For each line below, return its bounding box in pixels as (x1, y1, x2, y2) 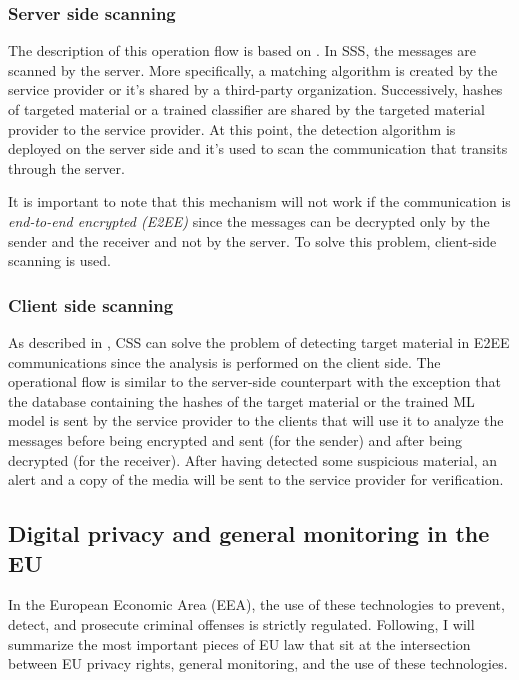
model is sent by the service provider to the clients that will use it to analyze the (8, 410, 504, 431)
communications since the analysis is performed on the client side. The (8, 351, 441, 372)
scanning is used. (8, 250, 111, 271)
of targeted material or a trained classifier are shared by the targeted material (8, 99, 485, 119)
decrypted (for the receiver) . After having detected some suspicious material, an (8, 449, 497, 470)
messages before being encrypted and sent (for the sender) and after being (8, 429, 463, 450)
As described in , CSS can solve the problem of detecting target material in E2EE (8, 331, 510, 352)
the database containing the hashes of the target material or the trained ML (8, 390, 475, 411)
